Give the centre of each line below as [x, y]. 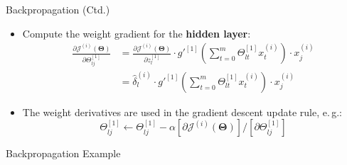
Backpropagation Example [63, 153]
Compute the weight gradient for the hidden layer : [137, 33]
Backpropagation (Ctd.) [58, 9]
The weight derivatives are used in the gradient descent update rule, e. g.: [182, 112]
